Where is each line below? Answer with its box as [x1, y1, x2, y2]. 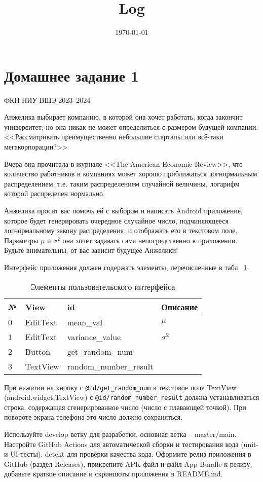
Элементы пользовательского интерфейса [30, 280, 175, 292]
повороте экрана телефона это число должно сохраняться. [4, 412, 183, 422]
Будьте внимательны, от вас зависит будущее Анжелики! [4, 245, 178, 255]
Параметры [4, 235, 39, 245]
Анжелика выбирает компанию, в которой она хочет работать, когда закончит [4, 112, 243, 122]
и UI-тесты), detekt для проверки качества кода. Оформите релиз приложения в [4, 449, 251, 459]
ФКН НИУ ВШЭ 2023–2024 [4, 94, 91, 105]
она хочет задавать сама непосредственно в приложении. [62, 235, 238, 245]
